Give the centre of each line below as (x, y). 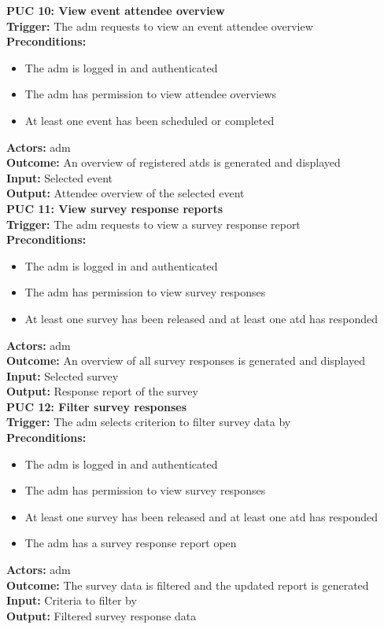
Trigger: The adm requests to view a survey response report (153, 224)
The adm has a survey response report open (131, 543)
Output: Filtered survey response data (102, 615)
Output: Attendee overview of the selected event (126, 193)
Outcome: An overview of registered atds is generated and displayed (174, 162)
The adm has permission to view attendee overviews (151, 94)
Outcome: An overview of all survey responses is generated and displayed (186, 360)
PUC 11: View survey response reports (115, 208)
